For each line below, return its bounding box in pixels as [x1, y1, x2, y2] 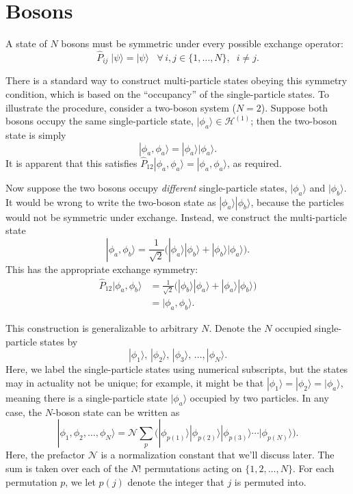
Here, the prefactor [5, 447, 86, 462]
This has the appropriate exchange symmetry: [5, 261, 198, 276]
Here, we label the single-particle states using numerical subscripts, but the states [5, 362, 348, 376]
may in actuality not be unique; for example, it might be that [5, 375, 264, 389]
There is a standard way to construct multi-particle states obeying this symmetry [5, 73, 348, 88]
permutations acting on [144, 460, 242, 475]
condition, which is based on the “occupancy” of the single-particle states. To [5, 86, 329, 101]
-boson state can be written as [52, 404, 180, 419]
